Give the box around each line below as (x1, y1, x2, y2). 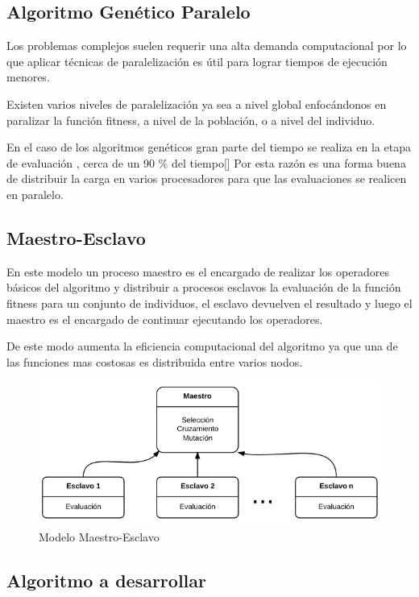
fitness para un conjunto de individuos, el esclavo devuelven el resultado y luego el (6, 294, 413, 311)
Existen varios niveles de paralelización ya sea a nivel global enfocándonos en (6, 95, 387, 112)
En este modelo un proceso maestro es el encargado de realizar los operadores (6, 263, 389, 280)
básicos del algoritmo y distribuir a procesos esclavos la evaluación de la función (6, 279, 401, 296)
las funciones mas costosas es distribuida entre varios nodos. (6, 353, 303, 370)
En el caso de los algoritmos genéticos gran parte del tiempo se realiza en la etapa (6, 139, 411, 155)
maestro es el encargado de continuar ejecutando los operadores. (6, 310, 323, 327)
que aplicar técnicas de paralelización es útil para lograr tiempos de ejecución (6, 52, 388, 69)
